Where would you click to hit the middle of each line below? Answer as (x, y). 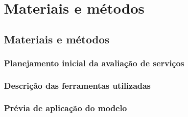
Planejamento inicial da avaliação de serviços (94, 63)
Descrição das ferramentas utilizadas (77, 85)
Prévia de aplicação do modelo (66, 107)
